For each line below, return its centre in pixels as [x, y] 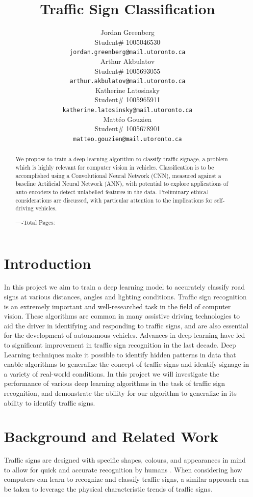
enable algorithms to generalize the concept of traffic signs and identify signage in [126, 364]
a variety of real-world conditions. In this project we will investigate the [112, 373]
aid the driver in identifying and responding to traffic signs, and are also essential [126, 325]
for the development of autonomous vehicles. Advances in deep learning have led [125, 335]
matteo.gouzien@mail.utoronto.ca [127, 139]
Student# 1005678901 [127, 129]
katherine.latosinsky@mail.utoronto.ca [127, 110]
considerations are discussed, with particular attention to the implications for [114, 200]
